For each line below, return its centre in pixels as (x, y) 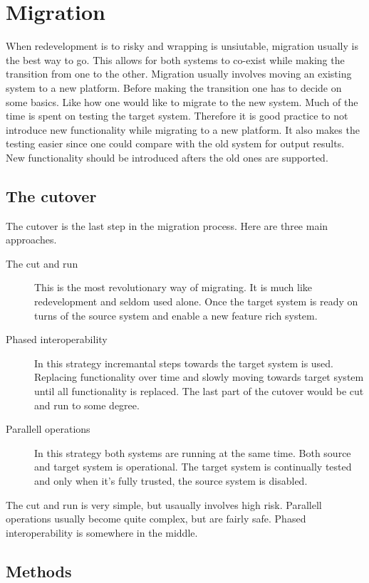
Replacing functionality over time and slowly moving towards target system (199, 377)
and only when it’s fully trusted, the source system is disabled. (171, 480)
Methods (39, 571)
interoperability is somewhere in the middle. (102, 532)
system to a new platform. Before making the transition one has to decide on (174, 87)
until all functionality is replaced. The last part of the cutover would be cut (199, 391)
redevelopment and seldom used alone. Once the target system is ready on (196, 301)
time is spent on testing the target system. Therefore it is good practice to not (177, 116)
